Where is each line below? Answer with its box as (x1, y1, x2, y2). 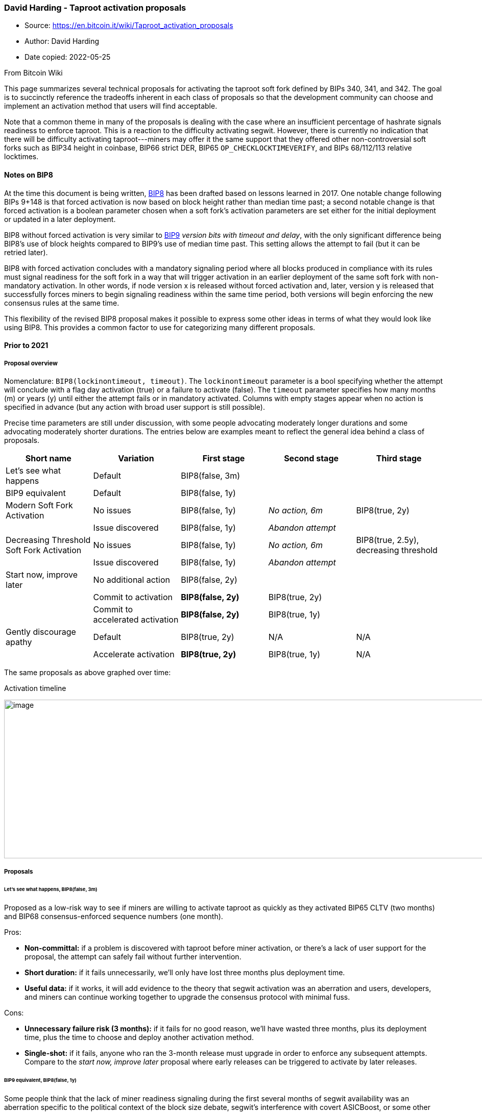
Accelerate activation (93, 649, 175, 659)
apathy (6, 636, 32, 647)
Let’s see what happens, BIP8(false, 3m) (4, 886, 98, 893)
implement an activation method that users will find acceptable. (4, 102, 218, 111)
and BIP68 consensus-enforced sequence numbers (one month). (4, 912, 223, 921)
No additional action (93, 574, 170, 585)
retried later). (4, 248, 48, 257)
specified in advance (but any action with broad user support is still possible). (4, 402, 265, 411)
